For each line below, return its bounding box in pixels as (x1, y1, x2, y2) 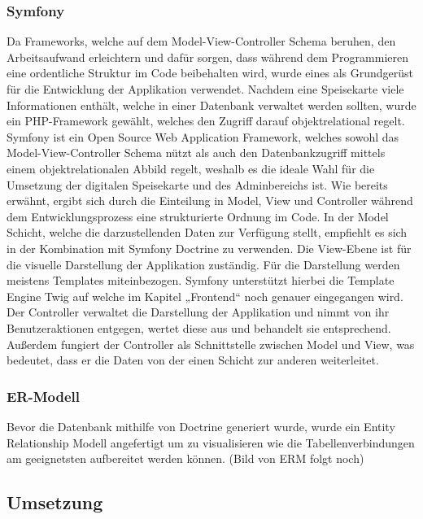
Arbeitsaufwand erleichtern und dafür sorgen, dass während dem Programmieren (7, 48, 409, 65)
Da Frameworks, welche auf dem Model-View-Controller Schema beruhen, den (7, 33, 396, 50)
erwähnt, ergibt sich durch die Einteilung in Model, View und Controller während (7, 192, 413, 209)
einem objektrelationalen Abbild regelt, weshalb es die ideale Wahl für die (7, 159, 375, 177)
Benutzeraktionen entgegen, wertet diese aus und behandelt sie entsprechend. (7, 319, 391, 336)
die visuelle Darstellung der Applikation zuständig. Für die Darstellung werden (7, 255, 400, 273)
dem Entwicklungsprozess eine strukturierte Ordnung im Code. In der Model (7, 207, 389, 225)
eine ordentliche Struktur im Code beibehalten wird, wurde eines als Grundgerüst (7, 64, 413, 81)
